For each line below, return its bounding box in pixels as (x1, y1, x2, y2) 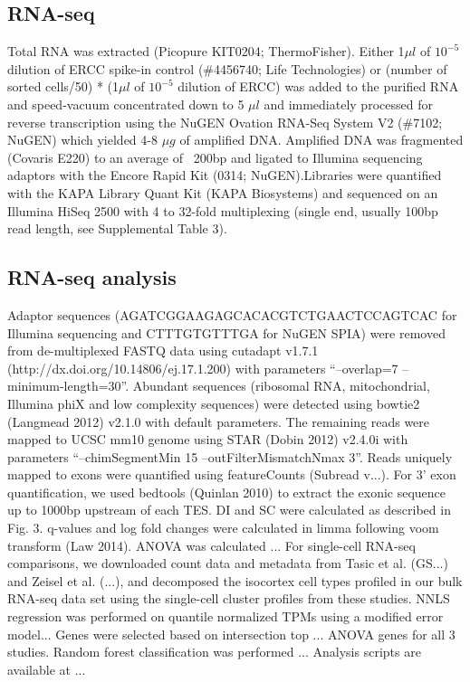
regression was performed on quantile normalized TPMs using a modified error (7, 607, 444, 626)
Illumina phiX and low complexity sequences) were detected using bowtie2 (7, 393, 420, 412)
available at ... (7, 659, 86, 678)
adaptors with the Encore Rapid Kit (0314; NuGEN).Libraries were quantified (7, 166, 442, 185)
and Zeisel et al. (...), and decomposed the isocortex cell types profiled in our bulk (7, 571, 463, 590)
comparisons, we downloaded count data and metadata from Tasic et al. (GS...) (7, 554, 448, 573)
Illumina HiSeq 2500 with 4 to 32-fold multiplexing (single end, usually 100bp (7, 201, 438, 220)
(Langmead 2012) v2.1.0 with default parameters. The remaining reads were (7, 412, 430, 431)
